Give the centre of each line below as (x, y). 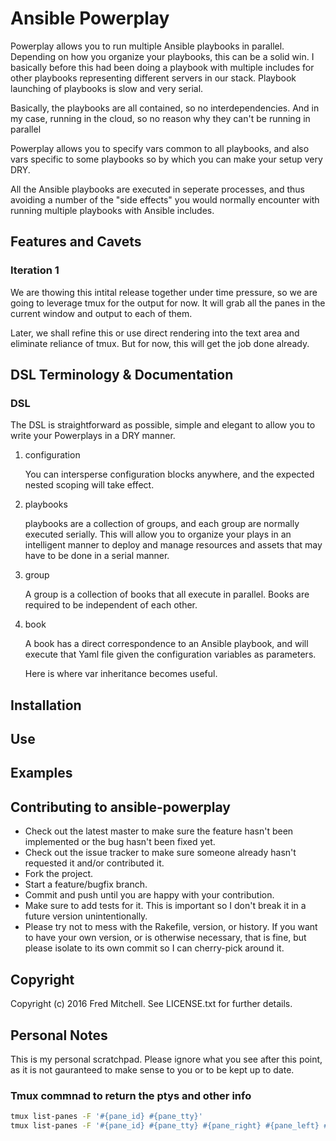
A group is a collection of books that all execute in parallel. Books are (167, 594)
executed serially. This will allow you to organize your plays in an (158, 534)
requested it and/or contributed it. (94, 863)
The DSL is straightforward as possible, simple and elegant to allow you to (163, 425)
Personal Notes (59, 1035)
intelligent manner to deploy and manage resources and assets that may (173, 545)
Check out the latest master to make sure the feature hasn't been (159, 831)
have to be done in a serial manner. (97, 556)
